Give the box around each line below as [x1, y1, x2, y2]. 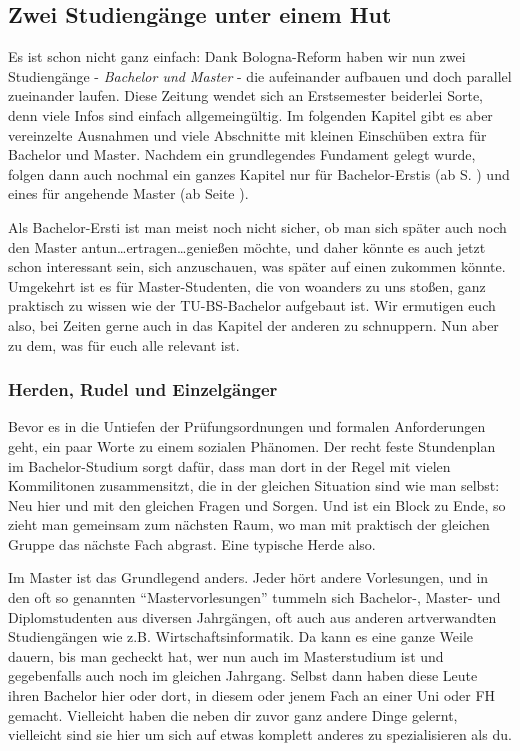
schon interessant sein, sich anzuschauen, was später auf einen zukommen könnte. [8, 256, 506, 277]
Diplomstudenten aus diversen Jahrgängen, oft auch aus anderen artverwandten [8, 606, 497, 627]
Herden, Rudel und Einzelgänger [8, 377, 278, 402]
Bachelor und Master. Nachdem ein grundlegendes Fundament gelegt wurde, [8, 144, 476, 165]
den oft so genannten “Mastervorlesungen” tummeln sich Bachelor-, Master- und [8, 587, 501, 608]
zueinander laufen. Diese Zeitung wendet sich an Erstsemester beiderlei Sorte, [8, 85, 484, 106]
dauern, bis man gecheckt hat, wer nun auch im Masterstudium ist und [8, 645, 444, 666]
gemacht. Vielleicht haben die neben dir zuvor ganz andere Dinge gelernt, [8, 704, 458, 725]
